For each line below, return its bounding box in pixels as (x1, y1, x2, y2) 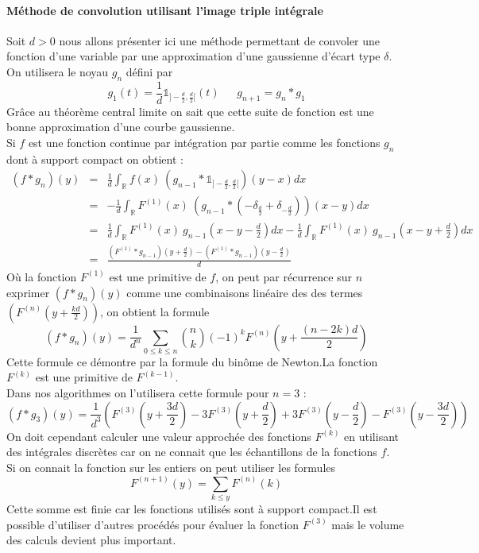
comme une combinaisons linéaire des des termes (126, 284, 363, 300)
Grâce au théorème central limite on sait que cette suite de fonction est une (6, 102, 374, 119)
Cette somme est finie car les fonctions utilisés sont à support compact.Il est (6, 501, 377, 517)
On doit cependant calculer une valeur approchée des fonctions (6, 427, 311, 444)
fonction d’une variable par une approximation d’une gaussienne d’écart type (6, 48, 380, 64)
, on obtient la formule (99, 303, 210, 319)
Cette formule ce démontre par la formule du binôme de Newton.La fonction (6, 353, 378, 369)
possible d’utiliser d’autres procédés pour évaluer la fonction (6, 516, 299, 532)
